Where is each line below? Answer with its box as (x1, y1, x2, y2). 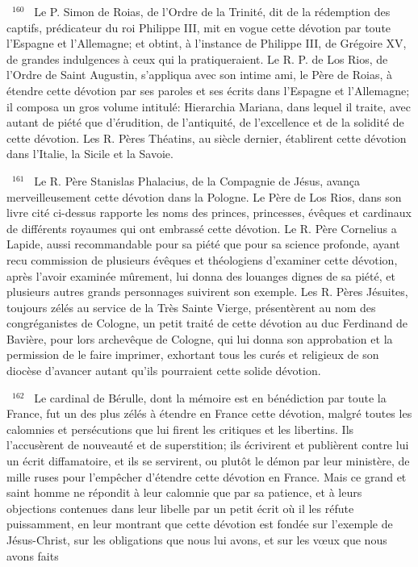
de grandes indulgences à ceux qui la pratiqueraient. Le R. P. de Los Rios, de (6, 50, 388, 67)
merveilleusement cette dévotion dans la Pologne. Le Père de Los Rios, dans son (6, 188, 402, 205)
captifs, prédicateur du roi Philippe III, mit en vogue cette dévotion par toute (6, 19, 391, 35)
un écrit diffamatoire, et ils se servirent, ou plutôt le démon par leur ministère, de (6, 452, 410, 469)
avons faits (6, 547, 59, 564)
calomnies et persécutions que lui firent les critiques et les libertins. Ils (6, 420, 354, 437)
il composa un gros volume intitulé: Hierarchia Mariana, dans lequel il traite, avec (6, 98, 411, 115)
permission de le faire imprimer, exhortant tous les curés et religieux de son (6, 346, 379, 363)
